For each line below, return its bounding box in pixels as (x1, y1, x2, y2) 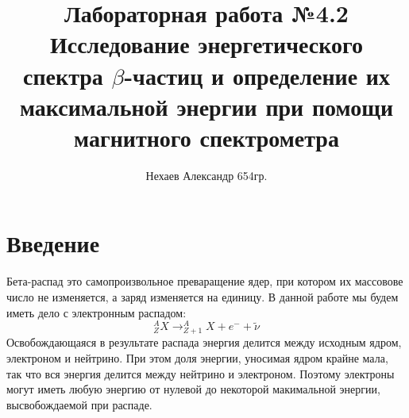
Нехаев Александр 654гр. (145, 167, 268, 183)
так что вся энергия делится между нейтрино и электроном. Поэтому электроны (6, 365, 395, 382)
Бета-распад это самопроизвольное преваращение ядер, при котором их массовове (6, 273, 403, 290)
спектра (23, 59, 103, 91)
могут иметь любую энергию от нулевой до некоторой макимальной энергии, (6, 381, 380, 397)
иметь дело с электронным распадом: (6, 304, 187, 320)
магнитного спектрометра (74, 121, 339, 153)
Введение (6, 227, 100, 259)
